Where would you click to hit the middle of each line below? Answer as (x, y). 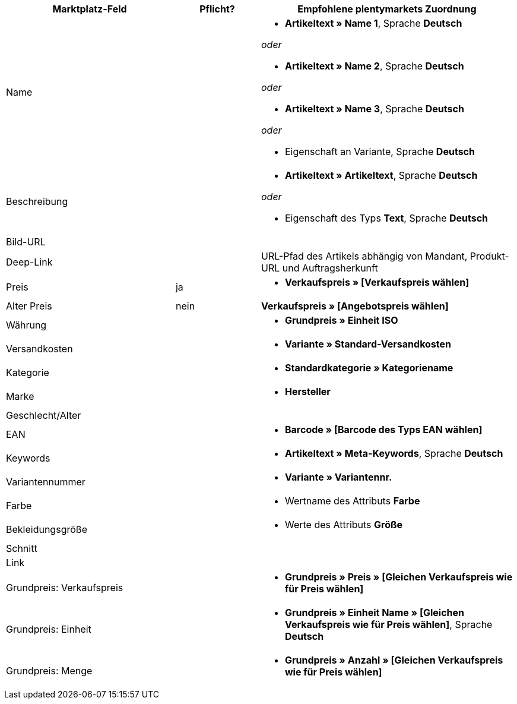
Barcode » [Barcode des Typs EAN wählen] (383, 430)
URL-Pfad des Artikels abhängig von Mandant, (364, 256)
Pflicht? (217, 9)
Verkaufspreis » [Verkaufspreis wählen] (377, 282)
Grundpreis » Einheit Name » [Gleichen (375, 613)
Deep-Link (29, 262)
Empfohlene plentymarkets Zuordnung (387, 9)
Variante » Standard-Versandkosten (368, 344)
